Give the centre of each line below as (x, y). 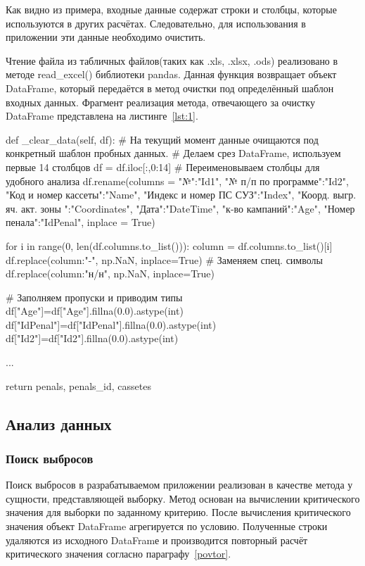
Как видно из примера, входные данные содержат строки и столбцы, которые (171, 9)
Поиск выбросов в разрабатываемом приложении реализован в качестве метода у (179, 485)
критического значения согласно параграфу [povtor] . (119, 554)
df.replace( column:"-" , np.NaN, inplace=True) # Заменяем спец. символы (164, 259)
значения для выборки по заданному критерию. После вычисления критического (178, 512)
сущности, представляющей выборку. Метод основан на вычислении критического (183, 498)
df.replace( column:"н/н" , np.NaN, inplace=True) (110, 273)
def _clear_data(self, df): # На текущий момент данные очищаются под (162, 139)
